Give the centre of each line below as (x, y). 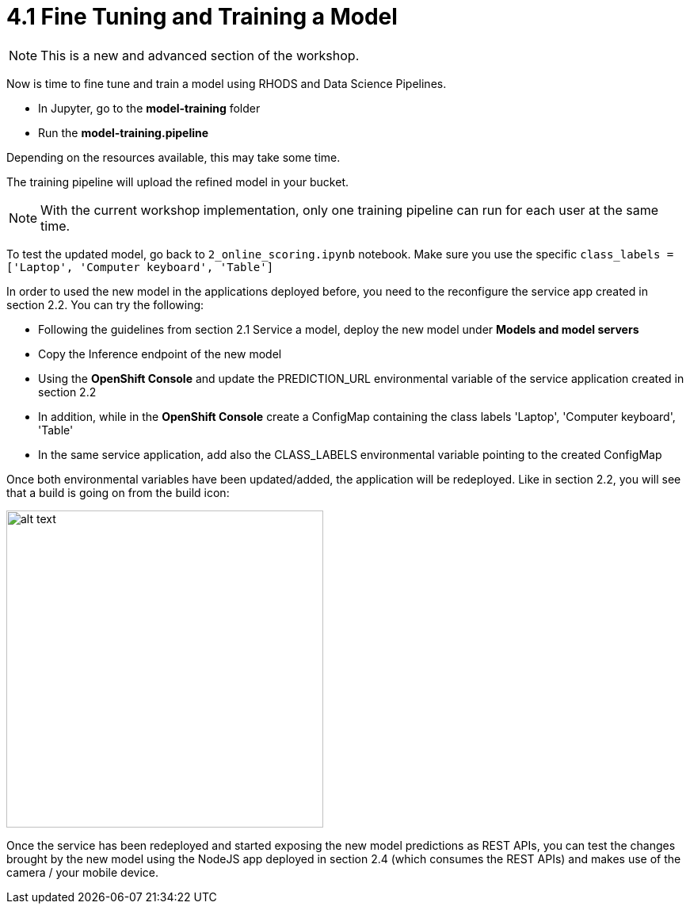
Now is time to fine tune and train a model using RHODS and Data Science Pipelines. (227, 83)
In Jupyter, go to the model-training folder (149, 108)
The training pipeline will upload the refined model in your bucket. (177, 182)
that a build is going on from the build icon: (118, 492)
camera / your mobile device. (82, 872)
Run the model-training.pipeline (124, 132)
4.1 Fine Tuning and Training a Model (202, 17)
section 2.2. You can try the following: (105, 304)
